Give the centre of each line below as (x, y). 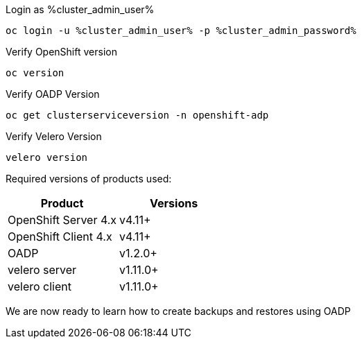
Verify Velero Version (54, 136)
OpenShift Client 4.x (60, 237)
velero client (40, 286)
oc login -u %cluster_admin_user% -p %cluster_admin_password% (181, 31)
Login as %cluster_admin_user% (80, 9)
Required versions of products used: (89, 179)
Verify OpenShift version (61, 52)
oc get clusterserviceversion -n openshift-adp (137, 115)
